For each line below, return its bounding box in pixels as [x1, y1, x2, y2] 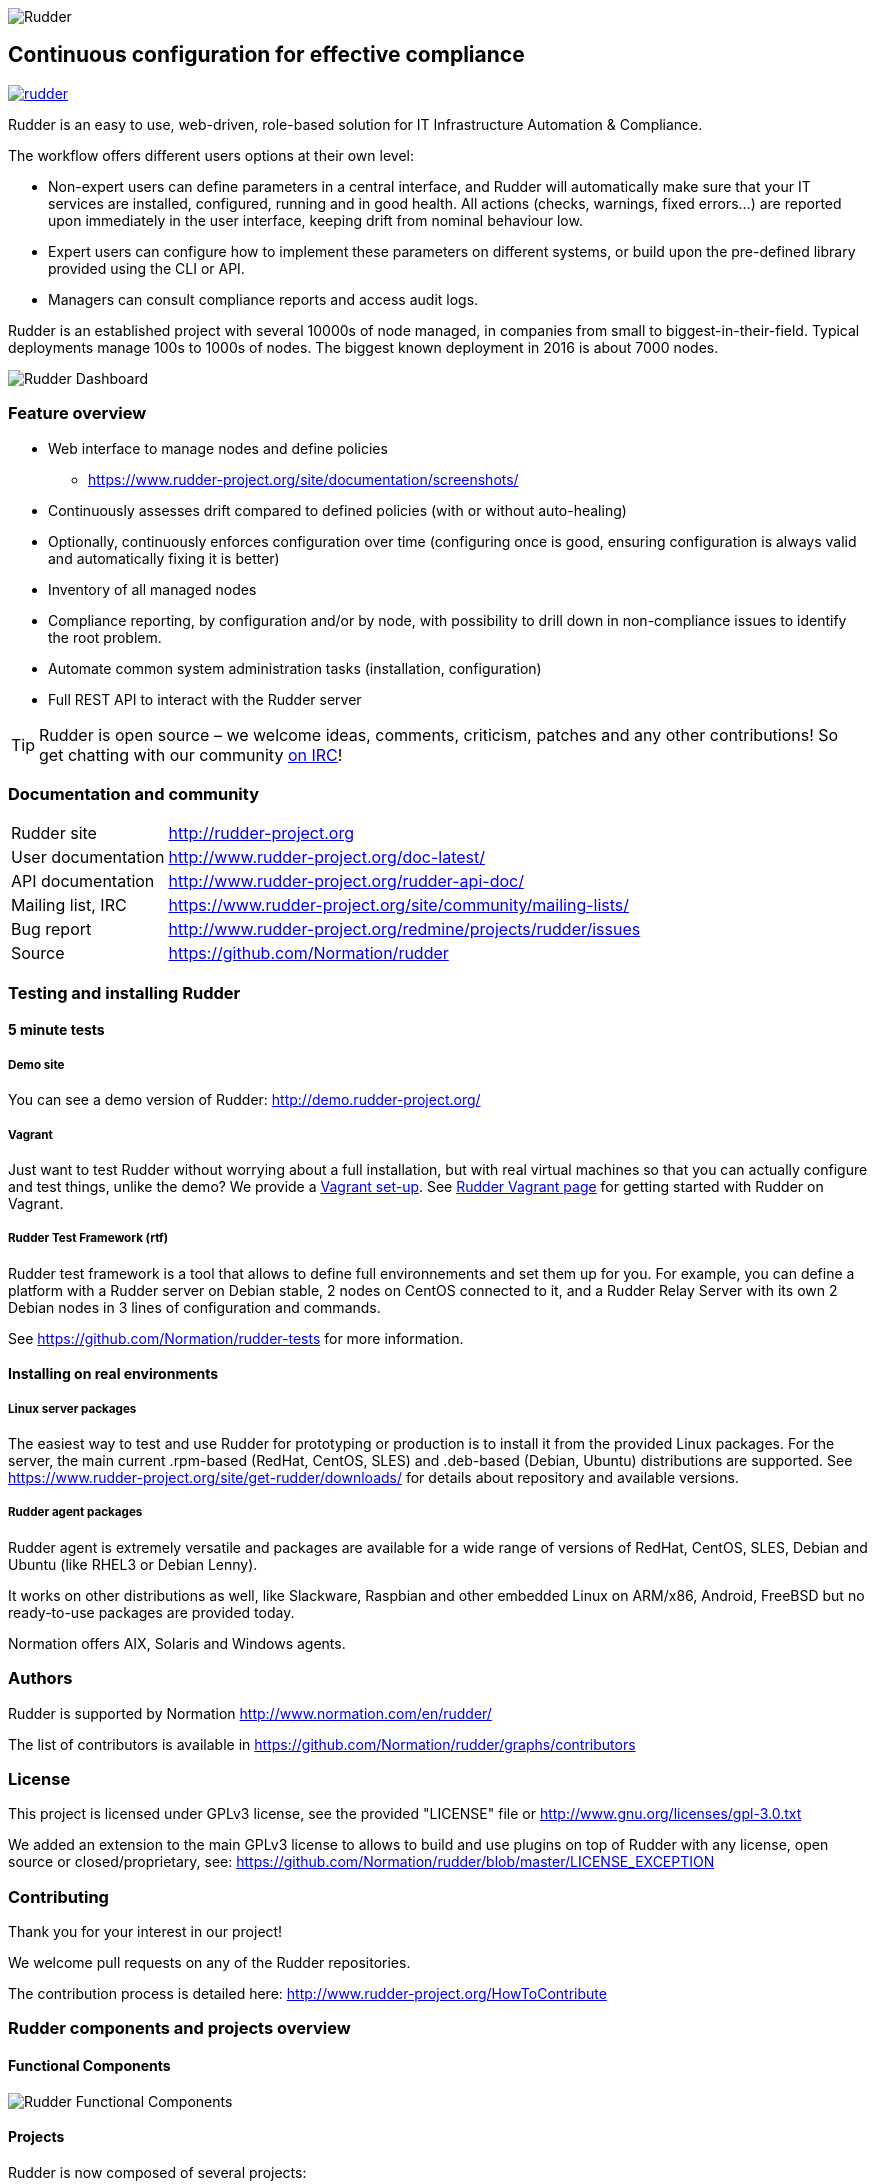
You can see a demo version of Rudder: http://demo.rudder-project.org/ [8, 1091, 481, 1109]
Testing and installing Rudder [8, 982, 241, 1003]
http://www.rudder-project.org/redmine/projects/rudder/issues [168, 919, 641, 940]
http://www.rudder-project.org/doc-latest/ [168, 847, 486, 868]
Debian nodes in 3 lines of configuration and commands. [8, 1298, 381, 1316]
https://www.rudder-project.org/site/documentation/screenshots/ [88, 470, 519, 488]
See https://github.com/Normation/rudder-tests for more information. [8, 1329, 464, 1347]
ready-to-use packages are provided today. [8, 1603, 295, 1621]
